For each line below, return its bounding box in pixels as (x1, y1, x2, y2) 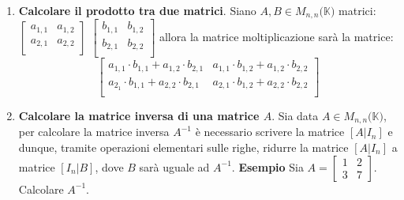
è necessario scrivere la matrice (195, 123, 345, 140)
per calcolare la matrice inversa (18, 123, 170, 140)
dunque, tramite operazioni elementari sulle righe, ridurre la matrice (18, 138, 349, 155)
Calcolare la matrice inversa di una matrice (18, 107, 260, 123)
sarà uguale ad (139, 158, 210, 175)
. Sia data (271, 107, 319, 123)
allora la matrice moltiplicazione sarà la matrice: (159, 28, 394, 45)
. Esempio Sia (231, 158, 304, 175)
